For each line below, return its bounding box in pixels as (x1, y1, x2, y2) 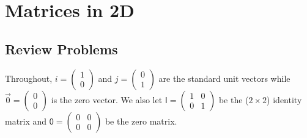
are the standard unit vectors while (158, 71, 290, 84)
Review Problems (5, 39, 118, 58)
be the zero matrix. (105, 114, 177, 127)
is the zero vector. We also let (51, 93, 163, 106)
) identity (267, 93, 302, 106)
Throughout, (5, 71, 53, 84)
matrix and (5, 114, 47, 127)
